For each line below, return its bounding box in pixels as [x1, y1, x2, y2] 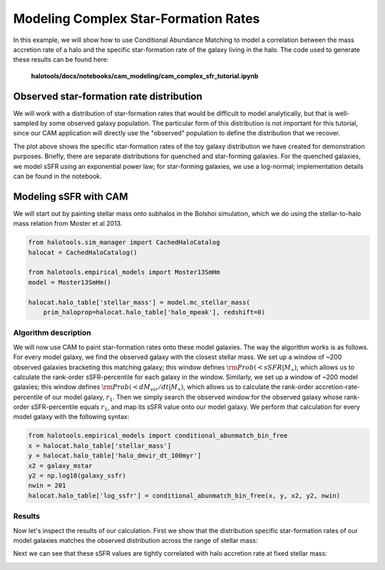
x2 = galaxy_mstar [28, 462, 93, 470]
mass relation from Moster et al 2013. [13, 219, 123, 228]
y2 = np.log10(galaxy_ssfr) [28, 472, 126, 480]
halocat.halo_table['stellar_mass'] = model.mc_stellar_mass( [28, 298, 250, 306]
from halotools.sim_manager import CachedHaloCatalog [28, 239, 220, 247]
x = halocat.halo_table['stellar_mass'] [28, 442, 171, 450]
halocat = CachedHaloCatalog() [28, 248, 138, 256]
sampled [13, 119, 39, 128]
